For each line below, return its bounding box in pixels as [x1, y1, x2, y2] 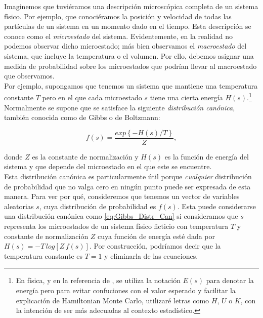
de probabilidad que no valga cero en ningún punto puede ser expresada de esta [4, 181, 251, 191]
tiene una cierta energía [150, 92, 223, 102]
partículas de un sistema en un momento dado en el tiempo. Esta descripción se [4, 21, 251, 31]
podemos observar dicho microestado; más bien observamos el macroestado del [4, 41, 247, 51]
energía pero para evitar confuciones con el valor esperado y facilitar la [16, 285, 236, 295]
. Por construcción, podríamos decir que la [89, 241, 221, 251]
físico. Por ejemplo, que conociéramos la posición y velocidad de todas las [4, 11, 232, 21]
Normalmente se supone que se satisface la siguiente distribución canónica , [4, 102, 235, 112]
